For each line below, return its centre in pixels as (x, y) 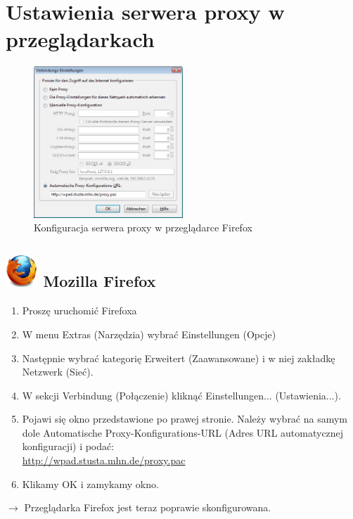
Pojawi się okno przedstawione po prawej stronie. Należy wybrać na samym (185, 419)
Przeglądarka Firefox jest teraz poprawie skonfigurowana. (148, 507)
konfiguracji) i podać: (68, 446)
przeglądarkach (80, 39)
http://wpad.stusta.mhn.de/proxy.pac (104, 460)
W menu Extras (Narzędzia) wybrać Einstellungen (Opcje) (149, 334)
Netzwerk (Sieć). (58, 372)
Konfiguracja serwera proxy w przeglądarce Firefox (143, 228)
